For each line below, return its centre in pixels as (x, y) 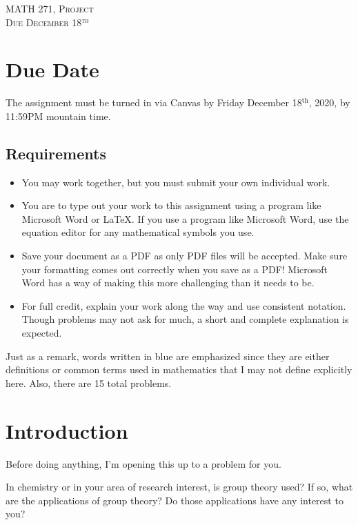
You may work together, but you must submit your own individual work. (176, 182)
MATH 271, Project (50, 8)
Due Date (52, 69)
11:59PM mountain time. (58, 116)
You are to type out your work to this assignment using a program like (171, 205)
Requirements (56, 153)
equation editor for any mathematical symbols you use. (138, 232)
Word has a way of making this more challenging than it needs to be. (168, 283)
